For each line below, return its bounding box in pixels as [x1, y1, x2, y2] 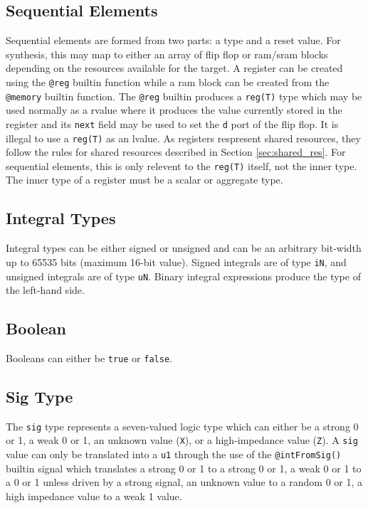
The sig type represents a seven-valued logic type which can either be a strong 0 [6, 418, 359, 433]
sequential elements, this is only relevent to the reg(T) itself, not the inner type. [6, 158, 357, 173]
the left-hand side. [6, 282, 85, 297]
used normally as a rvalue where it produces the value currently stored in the [6, 102, 342, 117]
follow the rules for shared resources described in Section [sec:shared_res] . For [6, 144, 346, 159]
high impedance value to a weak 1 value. [6, 488, 182, 503]
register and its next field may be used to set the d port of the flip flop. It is [6, 116, 339, 131]
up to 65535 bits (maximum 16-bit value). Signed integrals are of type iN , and [6, 254, 347, 269]
